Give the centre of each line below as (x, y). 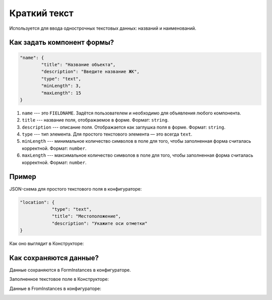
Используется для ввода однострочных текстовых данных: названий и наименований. (103, 28)
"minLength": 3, (61, 86)
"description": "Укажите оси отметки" (100, 223)
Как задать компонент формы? (62, 43)
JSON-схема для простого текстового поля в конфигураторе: (76, 189)
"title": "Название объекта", (78, 65)
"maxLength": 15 (61, 93)
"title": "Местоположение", (86, 216)
